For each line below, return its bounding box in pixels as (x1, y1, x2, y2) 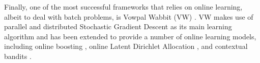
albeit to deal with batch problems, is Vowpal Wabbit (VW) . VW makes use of (4, 11, 253, 22)
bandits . (4, 50, 32, 61)
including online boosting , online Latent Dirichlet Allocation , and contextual (4, 41, 248, 51)
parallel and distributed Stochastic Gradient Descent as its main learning (4, 21, 232, 32)
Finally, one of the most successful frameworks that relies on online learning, (4, 2, 243, 12)
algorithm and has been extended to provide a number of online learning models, (4, 31, 256, 41)
